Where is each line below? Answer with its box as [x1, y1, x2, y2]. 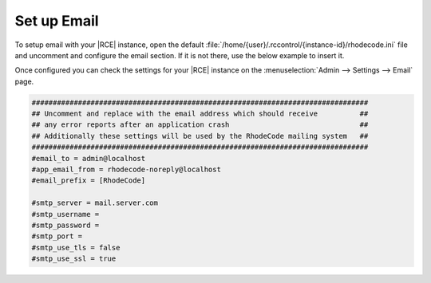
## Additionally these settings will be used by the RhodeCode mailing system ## [31, 132, 369, 140]
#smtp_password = [31, 221, 100, 230]
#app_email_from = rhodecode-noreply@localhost [31, 165, 221, 175]
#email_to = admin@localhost [31, 154, 146, 163]
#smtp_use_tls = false [31, 243, 121, 252]
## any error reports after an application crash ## [31, 120, 369, 129]
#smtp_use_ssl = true [31, 254, 117, 263]
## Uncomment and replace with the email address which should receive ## [31, 109, 369, 119]
